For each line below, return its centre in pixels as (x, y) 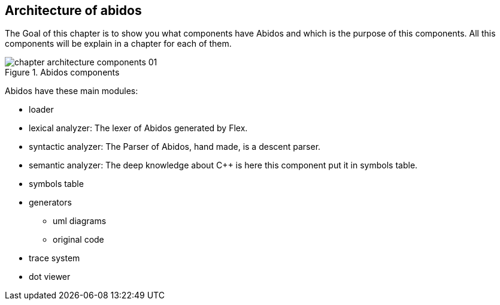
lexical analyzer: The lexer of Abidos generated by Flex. (138, 128)
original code (78, 240)
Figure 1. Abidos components (62, 73)
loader (41, 110)
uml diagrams (80, 221)
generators (50, 203)
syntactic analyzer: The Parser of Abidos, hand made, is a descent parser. (175, 147)
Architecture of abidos (73, 10)
